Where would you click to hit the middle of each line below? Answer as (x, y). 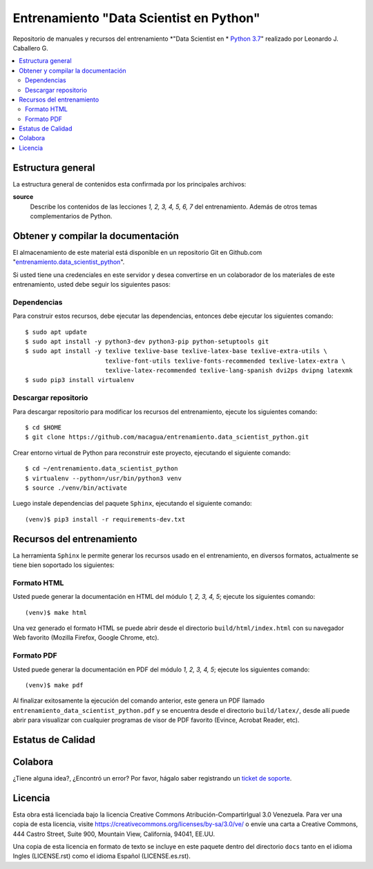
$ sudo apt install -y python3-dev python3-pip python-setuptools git (147, 341)
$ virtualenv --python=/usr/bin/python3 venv (104, 478)
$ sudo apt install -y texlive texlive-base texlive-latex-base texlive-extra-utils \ (176, 351)
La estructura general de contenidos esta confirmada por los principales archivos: (130, 184)
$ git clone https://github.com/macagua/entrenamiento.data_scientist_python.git (167, 437)
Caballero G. (30, 48)
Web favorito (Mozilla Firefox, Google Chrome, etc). (86, 638)
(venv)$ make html (56, 612)
